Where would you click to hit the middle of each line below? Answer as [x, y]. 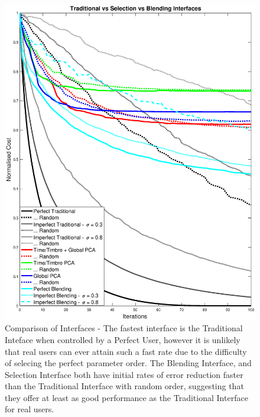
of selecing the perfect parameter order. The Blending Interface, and [128, 363]
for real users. [30, 409]
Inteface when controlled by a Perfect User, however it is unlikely [123, 339]
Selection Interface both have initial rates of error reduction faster [124, 374]
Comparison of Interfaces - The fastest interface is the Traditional [124, 328]
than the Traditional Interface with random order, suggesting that [124, 386]
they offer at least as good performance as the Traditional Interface [126, 397]
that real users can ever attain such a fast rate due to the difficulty [126, 351]
